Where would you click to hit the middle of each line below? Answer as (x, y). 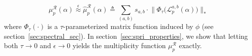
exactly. (190, 45)
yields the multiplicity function (119, 45)
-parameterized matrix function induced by (128, 26)
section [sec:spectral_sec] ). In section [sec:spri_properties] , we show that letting (126, 36)
